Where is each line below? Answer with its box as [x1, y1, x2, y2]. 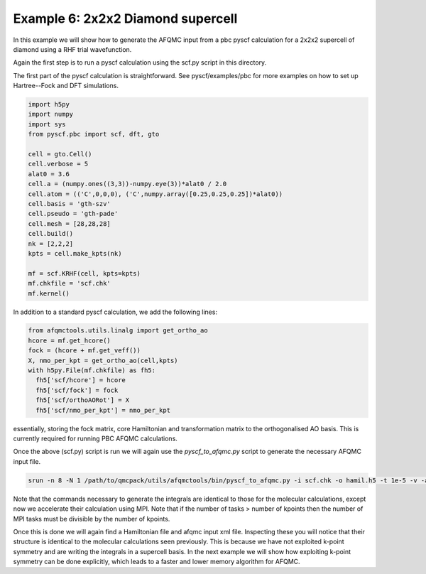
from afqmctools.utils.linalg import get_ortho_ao [28, 327, 209, 335]
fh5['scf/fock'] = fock [35, 386, 119, 394]
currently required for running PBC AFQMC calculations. [13, 434, 177, 443]
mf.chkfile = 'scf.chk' [28, 279, 111, 288]
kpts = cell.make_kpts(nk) [28, 249, 122, 257]
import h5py [28, 100, 70, 109]
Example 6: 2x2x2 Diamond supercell [13, 11, 238, 26]
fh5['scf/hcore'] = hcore [35, 377, 126, 384]
